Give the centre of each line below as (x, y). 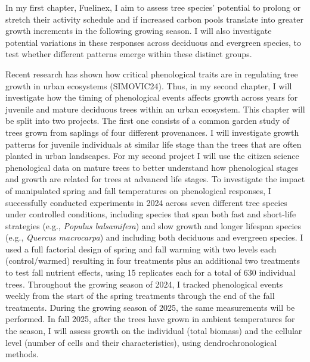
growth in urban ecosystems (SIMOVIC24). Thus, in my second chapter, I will (149, 85)
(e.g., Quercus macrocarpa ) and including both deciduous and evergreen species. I (154, 237)
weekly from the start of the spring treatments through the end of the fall (140, 296)
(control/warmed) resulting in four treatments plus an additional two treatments (153, 260)
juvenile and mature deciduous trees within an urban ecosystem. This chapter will (155, 109)
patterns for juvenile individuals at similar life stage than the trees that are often (154, 144)
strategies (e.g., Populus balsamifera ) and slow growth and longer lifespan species (154, 225)
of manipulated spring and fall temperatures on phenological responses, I (138, 190)
